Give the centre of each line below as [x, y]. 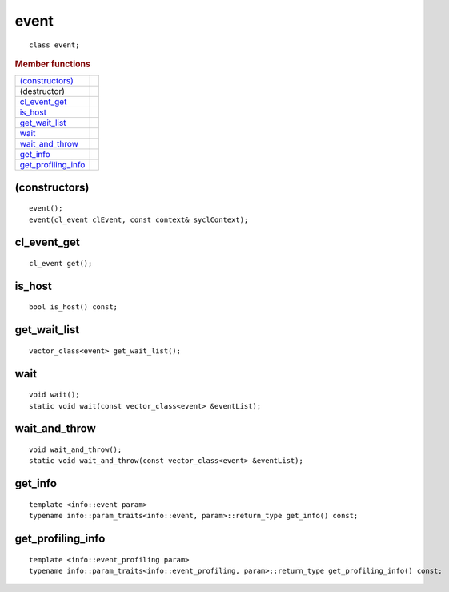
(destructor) [42, 91]
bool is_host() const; [74, 307]
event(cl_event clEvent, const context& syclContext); [139, 219]
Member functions [53, 64]
